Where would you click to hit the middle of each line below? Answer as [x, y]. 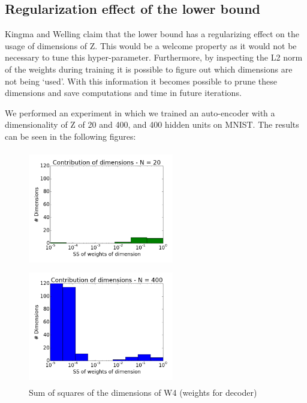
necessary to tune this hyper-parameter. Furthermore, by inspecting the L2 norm [154, 57]
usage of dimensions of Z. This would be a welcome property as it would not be [151, 45]
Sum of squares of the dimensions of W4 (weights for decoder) [143, 392]
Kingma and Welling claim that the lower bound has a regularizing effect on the [152, 34]
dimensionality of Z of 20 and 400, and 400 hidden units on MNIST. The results [152, 124]
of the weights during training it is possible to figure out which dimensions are [149, 69]
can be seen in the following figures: [70, 136]
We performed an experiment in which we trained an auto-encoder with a [140, 112]
